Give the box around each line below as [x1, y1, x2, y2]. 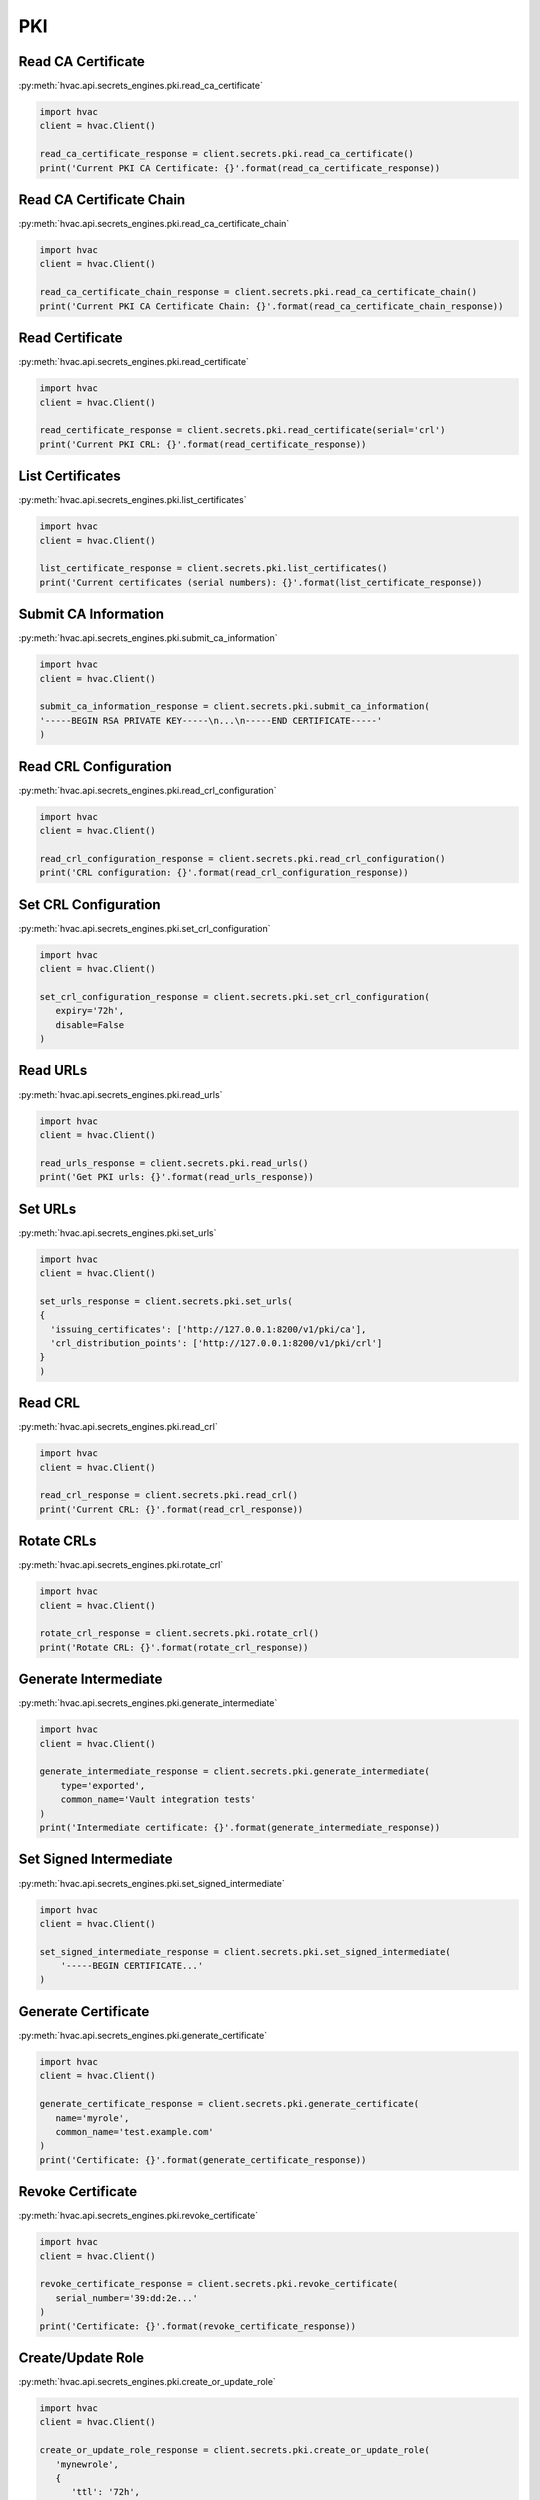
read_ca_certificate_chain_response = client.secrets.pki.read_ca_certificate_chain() [39, 286, 478, 298]
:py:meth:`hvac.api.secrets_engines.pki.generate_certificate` [18, 2029, 268, 2041]
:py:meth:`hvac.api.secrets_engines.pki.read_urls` [18, 1088, 223, 1100]
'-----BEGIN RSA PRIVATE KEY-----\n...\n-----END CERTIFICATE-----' [39, 715, 383, 726]
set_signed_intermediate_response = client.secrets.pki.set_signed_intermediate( [39, 1946, 452, 1957]
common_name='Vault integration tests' [60, 1794, 257, 1805]
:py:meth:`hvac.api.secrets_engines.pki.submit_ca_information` [18, 632, 278, 644]
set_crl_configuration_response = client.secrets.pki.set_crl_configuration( [39, 991, 430, 1002]
